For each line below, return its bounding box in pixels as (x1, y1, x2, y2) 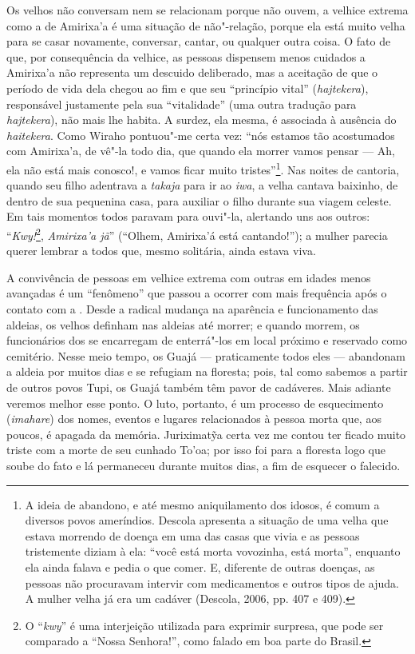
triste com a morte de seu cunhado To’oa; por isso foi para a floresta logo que (6, 441, 385, 458)
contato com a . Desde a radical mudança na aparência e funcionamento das (6, 301, 378, 317)
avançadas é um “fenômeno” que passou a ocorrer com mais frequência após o (6, 285, 387, 301)
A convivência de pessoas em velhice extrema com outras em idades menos (6, 269, 371, 285)
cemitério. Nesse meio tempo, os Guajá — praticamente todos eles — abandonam (6, 347, 405, 364)
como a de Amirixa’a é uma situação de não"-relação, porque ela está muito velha (6, 17, 405, 34)
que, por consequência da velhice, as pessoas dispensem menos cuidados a (6, 48, 366, 65)
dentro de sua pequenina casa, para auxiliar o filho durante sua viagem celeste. (6, 192, 392, 209)
